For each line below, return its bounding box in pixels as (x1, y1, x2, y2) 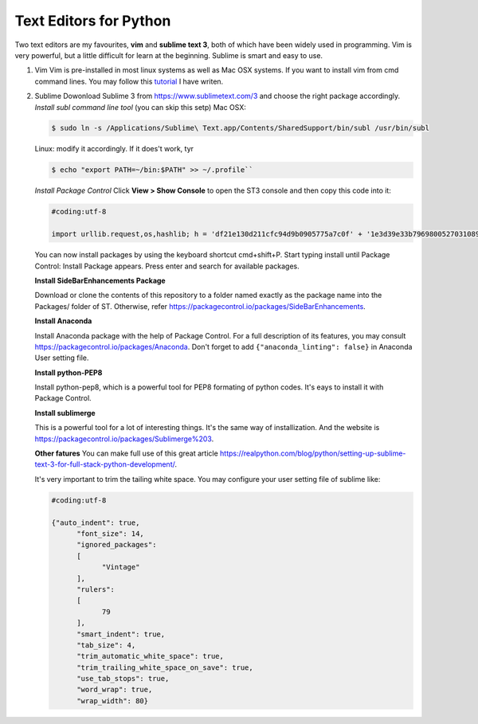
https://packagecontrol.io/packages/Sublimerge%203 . (34, 434, 214, 444)
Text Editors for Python (14, 12, 171, 29)
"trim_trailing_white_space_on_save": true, (76, 663, 254, 672)
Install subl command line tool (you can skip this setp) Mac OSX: (34, 102, 246, 112)
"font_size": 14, (76, 529, 145, 538)
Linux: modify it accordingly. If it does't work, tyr (34, 144, 194, 154)
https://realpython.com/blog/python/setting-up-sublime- (219, 448, 406, 458)
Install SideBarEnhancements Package (34, 276, 167, 285)
